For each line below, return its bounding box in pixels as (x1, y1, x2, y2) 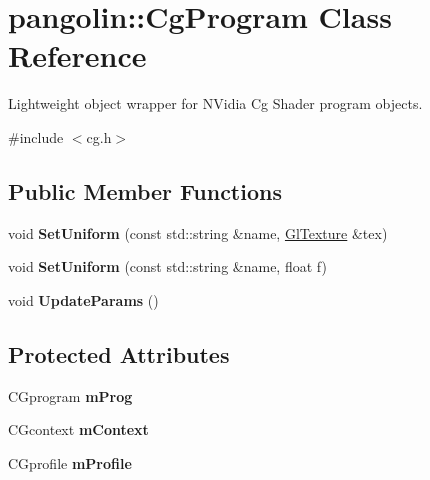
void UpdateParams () (8, 289, 159, 310)
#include (8, 126, 64, 147)
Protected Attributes (8, 338, 230, 369)
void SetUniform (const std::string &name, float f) (8, 256, 327, 277)
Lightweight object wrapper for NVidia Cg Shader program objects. (8, 93, 423, 114)
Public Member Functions (8, 175, 282, 206)
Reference (8, 35, 147, 76)
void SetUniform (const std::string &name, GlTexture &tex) (8, 222, 388, 243)
